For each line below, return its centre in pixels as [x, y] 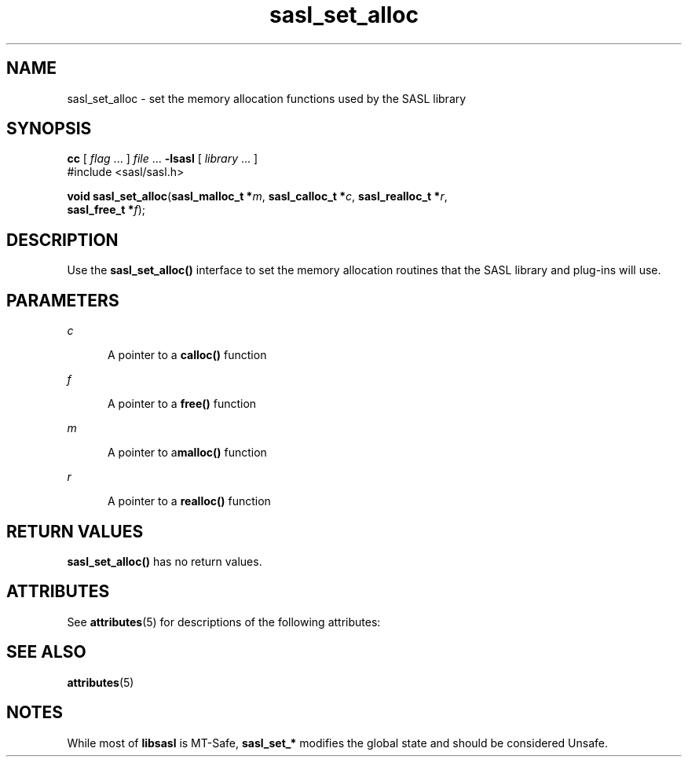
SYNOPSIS [49, 129]
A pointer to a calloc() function [187, 355]
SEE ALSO [46, 652]
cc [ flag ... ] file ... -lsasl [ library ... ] [163, 159]
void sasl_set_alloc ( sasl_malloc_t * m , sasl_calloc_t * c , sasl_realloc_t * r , [257, 196]
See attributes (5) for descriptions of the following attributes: [224, 622]
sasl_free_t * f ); [106, 210]
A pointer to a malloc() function [187, 453]
